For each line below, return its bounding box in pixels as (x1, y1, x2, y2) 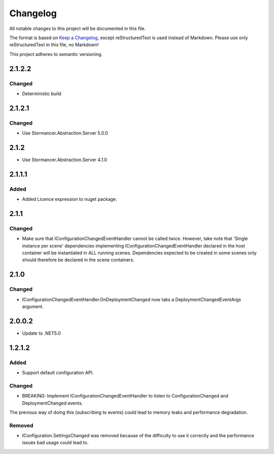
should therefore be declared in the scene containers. (22, 257, 134, 263)
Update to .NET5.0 (22, 330, 61, 336)
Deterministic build (22, 90, 62, 97)
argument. (22, 303, 44, 310)
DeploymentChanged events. (22, 400, 83, 406)
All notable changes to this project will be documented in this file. (9, 25, 146, 32)
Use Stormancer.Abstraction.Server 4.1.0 (22, 157, 108, 163)
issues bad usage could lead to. (22, 440, 89, 446)
